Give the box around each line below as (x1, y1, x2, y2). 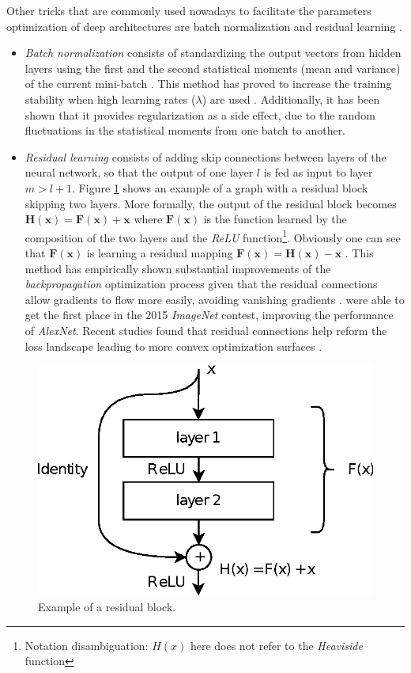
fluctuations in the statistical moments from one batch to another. (25, 122, 346, 139)
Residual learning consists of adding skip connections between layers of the (25, 148, 386, 165)
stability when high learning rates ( (25, 90, 196, 107)
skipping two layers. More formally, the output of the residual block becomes (25, 195, 397, 211)
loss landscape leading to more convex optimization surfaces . (25, 337, 322, 354)
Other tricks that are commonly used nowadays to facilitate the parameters (6, 2, 371, 18)
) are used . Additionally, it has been (202, 90, 380, 107)
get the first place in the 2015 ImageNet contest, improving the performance (25, 306, 394, 323)
